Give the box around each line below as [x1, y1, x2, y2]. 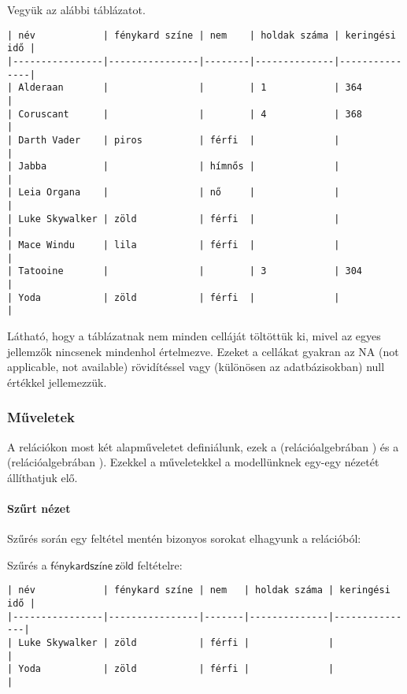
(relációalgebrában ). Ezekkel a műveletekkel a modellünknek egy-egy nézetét [7, 454, 379, 470]
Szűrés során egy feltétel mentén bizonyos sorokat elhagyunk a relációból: [7, 530, 361, 547]
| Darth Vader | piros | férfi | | [7, 134, 340, 146]
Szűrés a [7, 556, 47, 573]
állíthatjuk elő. [7, 469, 78, 485]
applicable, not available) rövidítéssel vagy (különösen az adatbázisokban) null [7, 358, 385, 375]
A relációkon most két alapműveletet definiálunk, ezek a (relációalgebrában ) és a [7, 438, 399, 455]
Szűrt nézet [7, 500, 71, 516]
